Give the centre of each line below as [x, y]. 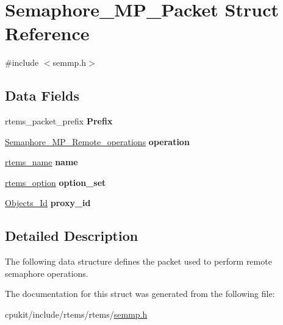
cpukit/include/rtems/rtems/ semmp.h [76, 314]
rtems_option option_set [56, 182]
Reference [47, 33]
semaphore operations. [47, 273]
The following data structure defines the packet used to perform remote [138, 261]
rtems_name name [41, 162]
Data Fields [42, 95]
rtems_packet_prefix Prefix [59, 121]
